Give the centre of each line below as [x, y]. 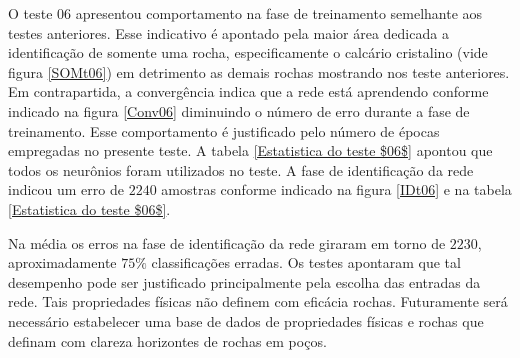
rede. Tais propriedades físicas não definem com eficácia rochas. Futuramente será [258, 301]
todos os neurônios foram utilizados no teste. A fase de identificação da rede [241, 169]
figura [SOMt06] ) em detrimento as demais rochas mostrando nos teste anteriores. [259, 71]
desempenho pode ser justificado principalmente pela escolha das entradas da [244, 281]
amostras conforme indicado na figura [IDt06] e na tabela [336, 189]
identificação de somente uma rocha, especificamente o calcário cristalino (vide [248, 52]
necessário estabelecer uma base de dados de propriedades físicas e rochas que [246, 320]
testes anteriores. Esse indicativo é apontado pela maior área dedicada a [228, 32]
